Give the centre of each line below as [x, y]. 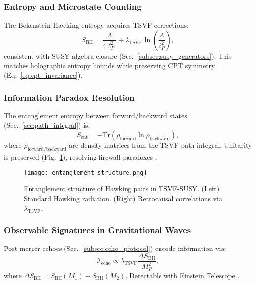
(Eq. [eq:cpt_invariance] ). [43, 75]
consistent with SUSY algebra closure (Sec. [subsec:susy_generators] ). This [118, 55]
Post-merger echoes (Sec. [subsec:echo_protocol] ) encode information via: [115, 248]
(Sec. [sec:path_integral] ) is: [47, 125]
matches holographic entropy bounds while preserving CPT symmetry [110, 65]
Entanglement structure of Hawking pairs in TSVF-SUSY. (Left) [122, 189]
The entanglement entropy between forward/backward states [96, 115]
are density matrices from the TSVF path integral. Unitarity [160, 145]
